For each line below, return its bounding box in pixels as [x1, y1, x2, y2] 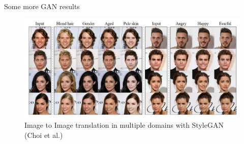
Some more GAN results [4, 1, 80, 11]
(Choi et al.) [24, 129, 63, 140]
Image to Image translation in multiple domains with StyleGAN [24, 120, 224, 130]
